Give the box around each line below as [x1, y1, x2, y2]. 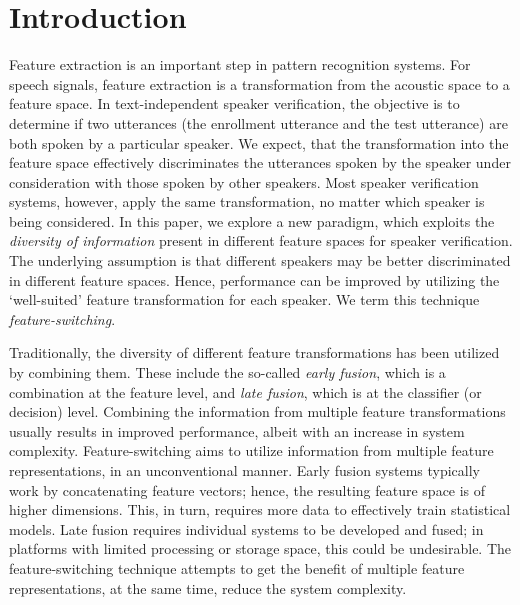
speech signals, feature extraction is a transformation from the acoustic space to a [9, 73, 510, 94]
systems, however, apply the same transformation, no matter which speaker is [9, 191, 485, 212]
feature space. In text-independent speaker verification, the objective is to [9, 93, 460, 114]
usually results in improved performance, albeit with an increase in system [9, 420, 465, 441]
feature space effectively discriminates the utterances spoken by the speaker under [9, 152, 511, 173]
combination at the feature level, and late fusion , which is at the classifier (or [9, 381, 482, 402]
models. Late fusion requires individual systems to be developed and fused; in [9, 518, 484, 539]
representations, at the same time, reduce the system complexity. [9, 577, 407, 598]
